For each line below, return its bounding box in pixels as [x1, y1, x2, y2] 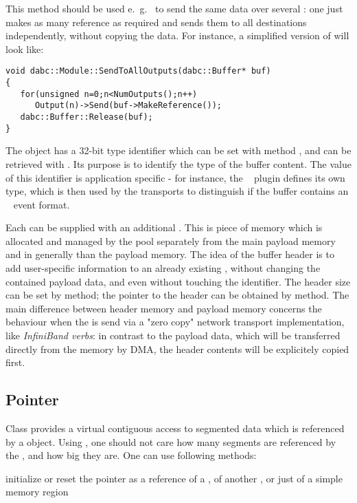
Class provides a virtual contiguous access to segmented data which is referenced [5, 421, 345, 436]
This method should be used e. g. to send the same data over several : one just [5, 1, 343, 15]
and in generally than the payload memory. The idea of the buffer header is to [5, 247, 334, 261]
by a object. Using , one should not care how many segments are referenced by [5, 434, 336, 449]
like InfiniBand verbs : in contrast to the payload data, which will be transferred [5, 328, 341, 343]
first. [5, 355, 25, 370]
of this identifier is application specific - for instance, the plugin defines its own [5, 170, 345, 184]
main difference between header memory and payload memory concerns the [5, 301, 322, 315]
